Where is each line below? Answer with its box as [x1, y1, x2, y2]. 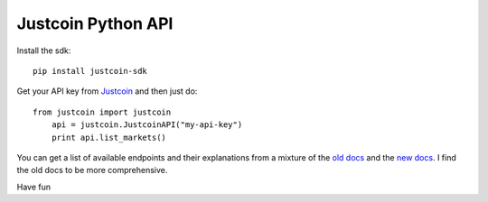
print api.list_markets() [51, 132, 167, 142]
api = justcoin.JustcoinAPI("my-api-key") [51, 120, 243, 130]
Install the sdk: [16, 45, 71, 56]
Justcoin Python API [16, 14, 174, 33]
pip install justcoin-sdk [33, 66, 148, 76]
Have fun [16, 181, 52, 192]
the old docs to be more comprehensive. [16, 165, 168, 176]
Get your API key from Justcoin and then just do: [16, 86, 198, 96]
